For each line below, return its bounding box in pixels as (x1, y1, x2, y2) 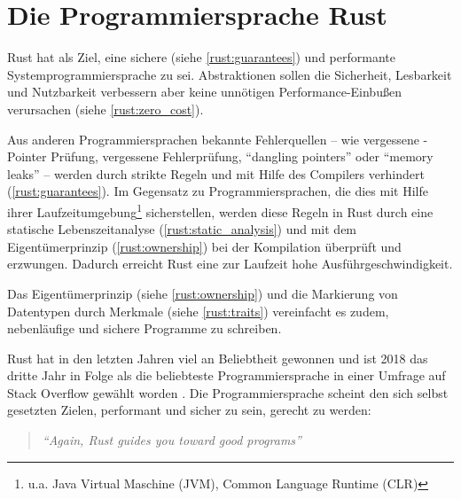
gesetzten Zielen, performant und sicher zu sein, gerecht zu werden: (7, 401, 371, 419)
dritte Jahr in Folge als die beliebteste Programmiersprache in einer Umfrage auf (7, 366, 446, 385)
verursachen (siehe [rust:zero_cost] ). (7, 99, 204, 118)
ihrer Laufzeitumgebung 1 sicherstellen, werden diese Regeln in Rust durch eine (7, 199, 434, 221)
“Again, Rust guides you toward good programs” (42, 431, 301, 449)
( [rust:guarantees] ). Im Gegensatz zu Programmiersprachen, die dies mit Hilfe (7, 182, 428, 200)
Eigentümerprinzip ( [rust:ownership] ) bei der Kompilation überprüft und (7, 237, 402, 255)
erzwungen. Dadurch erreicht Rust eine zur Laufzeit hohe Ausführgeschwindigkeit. (7, 254, 453, 273)
